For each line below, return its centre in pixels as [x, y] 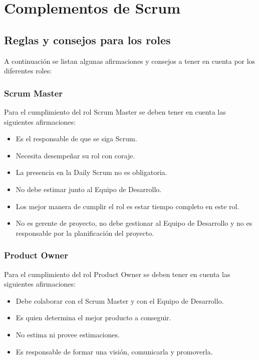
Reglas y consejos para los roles [87, 39]
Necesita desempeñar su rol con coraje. [75, 155]
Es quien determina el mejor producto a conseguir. [93, 318]
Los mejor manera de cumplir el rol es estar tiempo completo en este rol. [127, 206]
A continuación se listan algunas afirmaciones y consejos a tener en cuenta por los [130, 61]
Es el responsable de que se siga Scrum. [76, 139]
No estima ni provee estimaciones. [68, 334]
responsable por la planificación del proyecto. [85, 233]
